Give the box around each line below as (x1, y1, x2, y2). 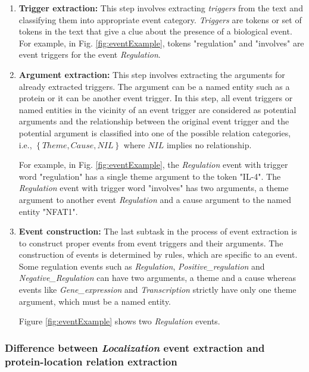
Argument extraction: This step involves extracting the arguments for (18, 68, 285, 80)
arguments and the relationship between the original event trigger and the (18, 115, 289, 127)
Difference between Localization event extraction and (5, 340, 265, 355)
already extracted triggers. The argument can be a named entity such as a (18, 80, 290, 92)
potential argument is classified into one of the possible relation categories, (18, 126, 291, 139)
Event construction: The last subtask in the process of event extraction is (18, 225, 297, 237)
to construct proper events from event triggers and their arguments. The (18, 236, 283, 249)
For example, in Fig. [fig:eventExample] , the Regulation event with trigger (18, 158, 288, 171)
